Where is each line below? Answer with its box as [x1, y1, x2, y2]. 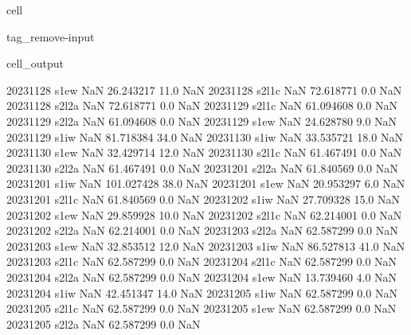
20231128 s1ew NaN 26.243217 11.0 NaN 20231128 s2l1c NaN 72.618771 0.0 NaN [6, 81, 402, 98]
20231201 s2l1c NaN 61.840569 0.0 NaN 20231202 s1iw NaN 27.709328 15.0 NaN [6, 190, 400, 207]
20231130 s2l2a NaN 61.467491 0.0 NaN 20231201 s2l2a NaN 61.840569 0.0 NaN [6, 159, 398, 176]
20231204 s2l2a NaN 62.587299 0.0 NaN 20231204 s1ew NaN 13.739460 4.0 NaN [6, 268, 397, 285]
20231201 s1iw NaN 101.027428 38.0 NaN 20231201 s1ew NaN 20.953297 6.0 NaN [6, 175, 405, 192]
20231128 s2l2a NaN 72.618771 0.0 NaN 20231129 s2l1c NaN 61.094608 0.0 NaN [6, 97, 397, 114]
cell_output [6, 55, 64, 72]
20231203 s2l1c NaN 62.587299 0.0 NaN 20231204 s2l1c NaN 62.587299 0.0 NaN [6, 253, 397, 270]
